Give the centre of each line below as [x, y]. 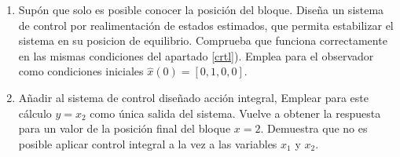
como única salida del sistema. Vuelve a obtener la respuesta [235, 113]
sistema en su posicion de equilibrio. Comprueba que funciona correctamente [203, 40]
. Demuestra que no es [314, 128]
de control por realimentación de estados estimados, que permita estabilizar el [206, 25]
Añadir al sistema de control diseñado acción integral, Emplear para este [193, 97]
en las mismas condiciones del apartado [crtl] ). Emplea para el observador [196, 55]
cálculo [35, 113]
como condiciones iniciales [81, 71]
